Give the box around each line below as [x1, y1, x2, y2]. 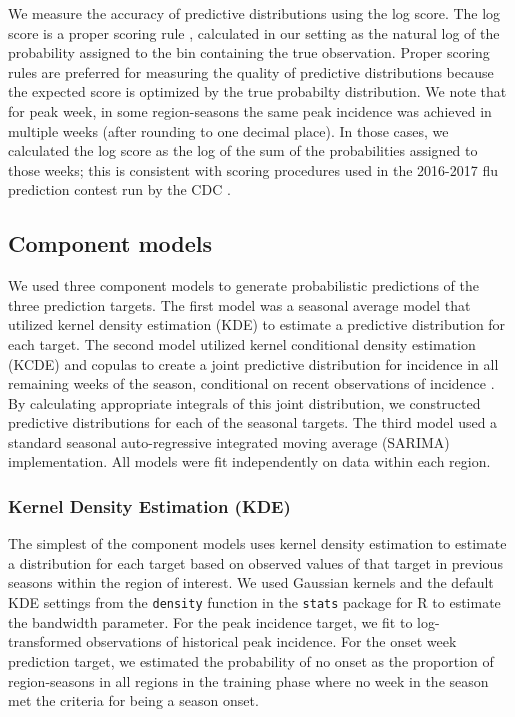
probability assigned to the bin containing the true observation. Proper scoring [8, 42, 490, 63]
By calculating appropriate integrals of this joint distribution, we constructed [8, 392, 481, 413]
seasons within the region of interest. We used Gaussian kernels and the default [8, 572, 494, 593]
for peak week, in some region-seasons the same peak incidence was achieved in [8, 100, 492, 121]
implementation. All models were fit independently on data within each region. [8, 451, 491, 472]
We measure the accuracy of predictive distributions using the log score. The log [8, 3, 501, 23]
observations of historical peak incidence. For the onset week [86, 631, 457, 652]
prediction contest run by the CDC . [8, 179, 231, 200]
